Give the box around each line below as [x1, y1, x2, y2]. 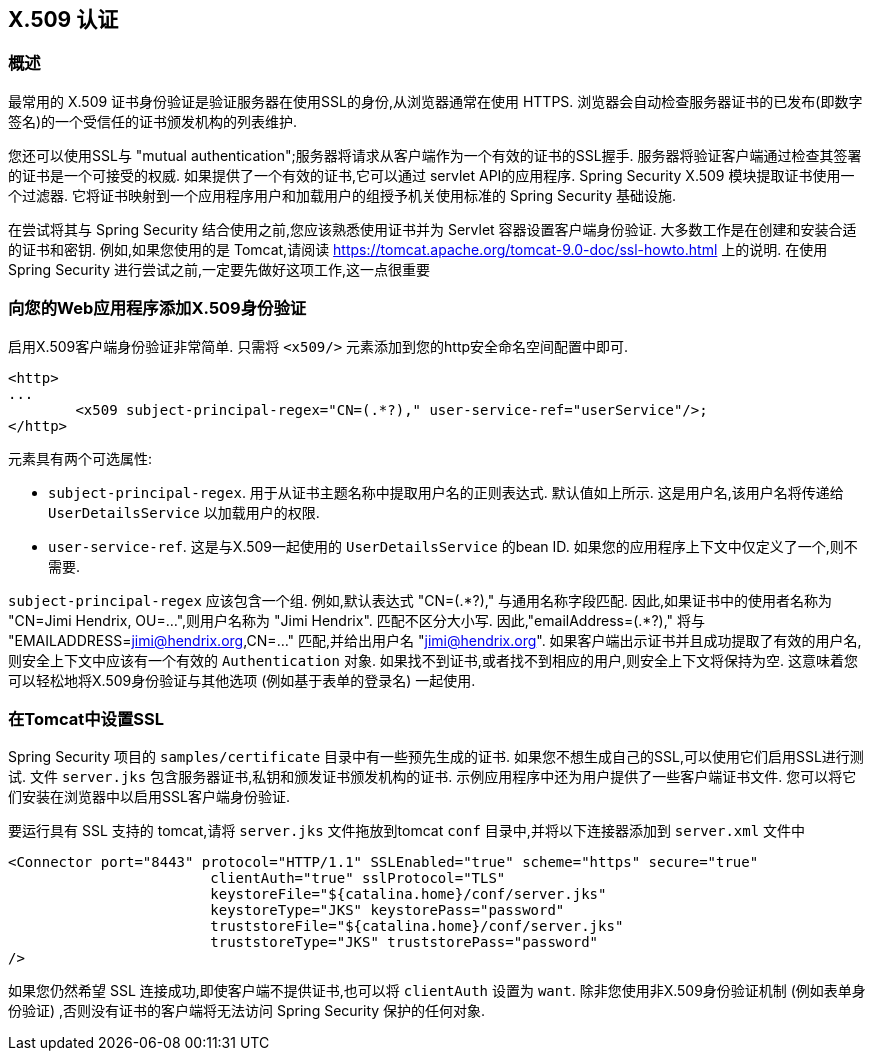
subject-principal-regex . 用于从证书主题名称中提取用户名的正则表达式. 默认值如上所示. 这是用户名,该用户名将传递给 [48, 483, 844, 501]
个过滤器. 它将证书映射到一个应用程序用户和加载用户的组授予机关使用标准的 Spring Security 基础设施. [8, 186, 676, 204]
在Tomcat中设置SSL [8, 708, 164, 729]
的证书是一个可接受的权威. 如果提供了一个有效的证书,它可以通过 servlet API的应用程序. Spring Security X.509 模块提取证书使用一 [8, 166, 855, 184]
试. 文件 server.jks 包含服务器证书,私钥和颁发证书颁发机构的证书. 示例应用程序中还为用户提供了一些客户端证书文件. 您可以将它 [8, 768, 857, 786]
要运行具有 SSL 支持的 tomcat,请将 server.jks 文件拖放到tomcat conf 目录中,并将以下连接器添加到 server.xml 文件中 [8, 822, 806, 840]
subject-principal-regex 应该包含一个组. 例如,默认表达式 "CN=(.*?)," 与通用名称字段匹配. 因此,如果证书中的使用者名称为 [8, 591, 833, 609]
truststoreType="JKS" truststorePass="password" [210, 934, 599, 951]
